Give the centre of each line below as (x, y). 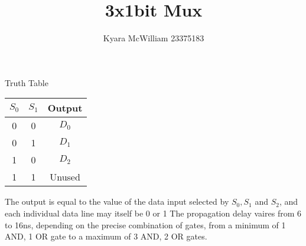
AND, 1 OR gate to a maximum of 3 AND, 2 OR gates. (106, 236)
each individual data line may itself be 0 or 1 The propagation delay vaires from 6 (153, 213)
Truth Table (27, 82)
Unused (65, 177)
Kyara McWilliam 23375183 (154, 38)
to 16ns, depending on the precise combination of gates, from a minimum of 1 (145, 224)
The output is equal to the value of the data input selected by (117, 201)
